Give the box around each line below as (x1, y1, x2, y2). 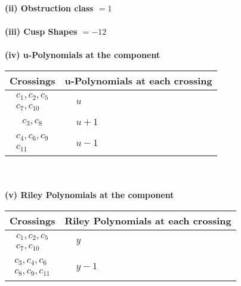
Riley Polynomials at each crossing (64, 214, 231, 228)
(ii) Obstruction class (5, 2, 94, 14)
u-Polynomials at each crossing (64, 73, 212, 87)
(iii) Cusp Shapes (5, 25, 78, 38)
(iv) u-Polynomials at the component (5, 48, 160, 61)
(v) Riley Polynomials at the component (5, 188, 174, 201)
